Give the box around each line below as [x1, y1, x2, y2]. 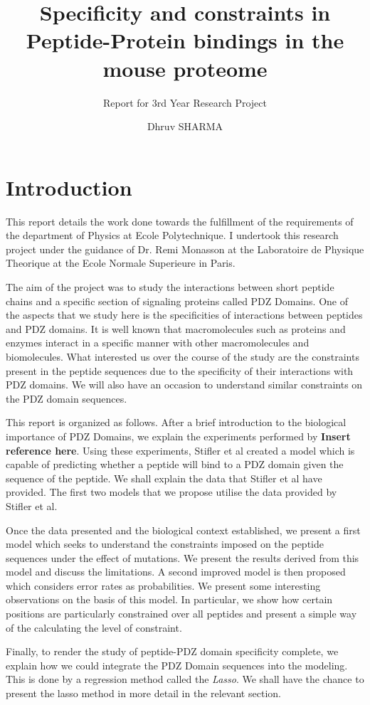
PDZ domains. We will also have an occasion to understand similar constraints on [6, 377, 363, 392]
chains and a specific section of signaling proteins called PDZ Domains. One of [6, 293, 348, 308]
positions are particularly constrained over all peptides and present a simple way [6, 606, 357, 621]
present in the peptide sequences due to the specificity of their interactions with [6, 363, 354, 378]
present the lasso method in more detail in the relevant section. [6, 686, 281, 701]
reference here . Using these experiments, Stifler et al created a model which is [6, 442, 355, 457]
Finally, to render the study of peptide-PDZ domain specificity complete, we [6, 644, 339, 659]
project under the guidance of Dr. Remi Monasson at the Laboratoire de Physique [6, 241, 364, 256]
